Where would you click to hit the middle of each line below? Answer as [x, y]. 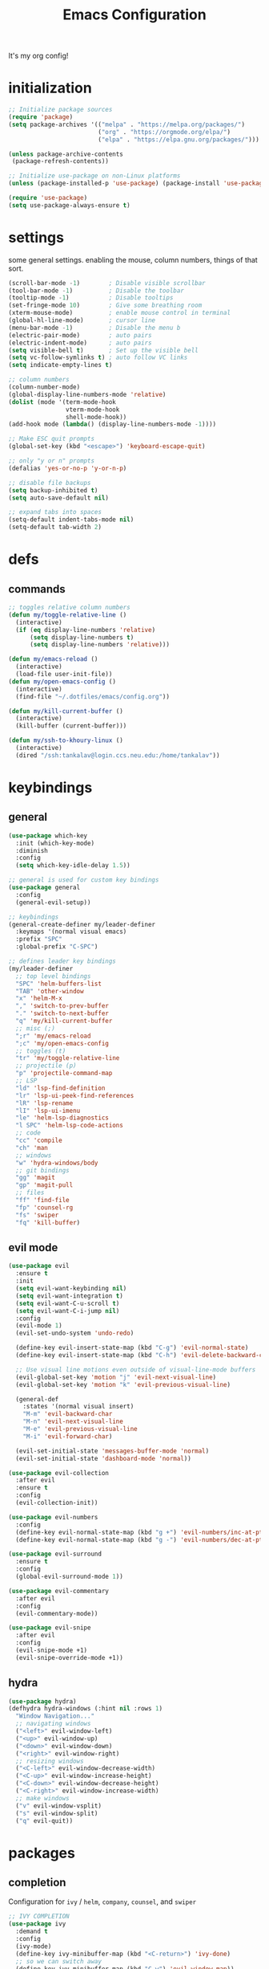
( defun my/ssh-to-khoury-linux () [66, 740]
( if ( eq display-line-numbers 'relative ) [86, 630]
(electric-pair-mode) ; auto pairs [80, 335]
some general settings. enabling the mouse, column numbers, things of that [133, 259]
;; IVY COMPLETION [39, 1917]
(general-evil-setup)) [53, 902]
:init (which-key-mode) [55, 843]
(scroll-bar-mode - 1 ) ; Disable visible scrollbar [107, 283]
